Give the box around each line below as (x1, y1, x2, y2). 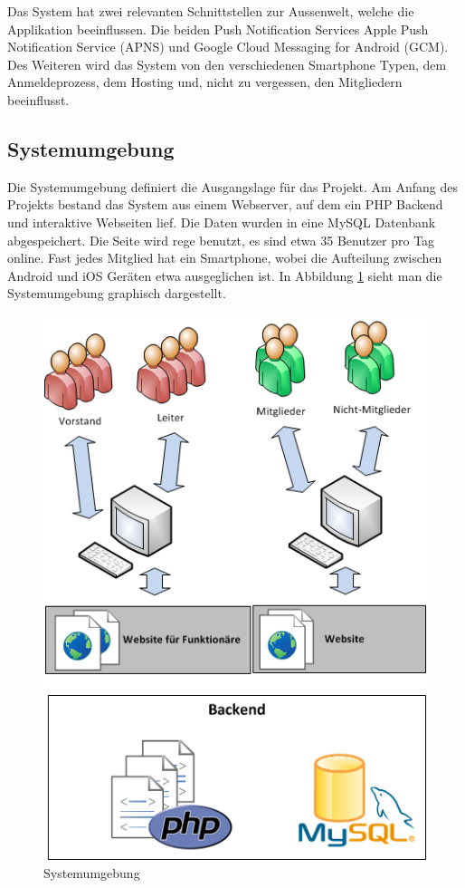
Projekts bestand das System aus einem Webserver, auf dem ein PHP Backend (7, 195, 443, 214)
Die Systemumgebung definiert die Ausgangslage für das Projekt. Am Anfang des (7, 177, 458, 196)
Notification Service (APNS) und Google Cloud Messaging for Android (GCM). (7, 37, 449, 56)
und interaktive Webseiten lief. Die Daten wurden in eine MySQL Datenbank (7, 212, 436, 231)
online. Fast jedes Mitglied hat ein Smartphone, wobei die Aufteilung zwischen (7, 248, 442, 267)
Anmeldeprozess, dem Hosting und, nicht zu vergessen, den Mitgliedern (7, 72, 403, 92)
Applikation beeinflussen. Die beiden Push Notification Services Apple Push (7, 19, 429, 38)
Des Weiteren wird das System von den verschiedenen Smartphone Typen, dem (7, 54, 447, 73)
